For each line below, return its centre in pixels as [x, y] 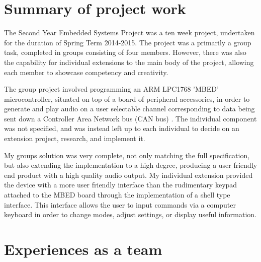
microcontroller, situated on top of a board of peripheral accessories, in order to [127, 99]
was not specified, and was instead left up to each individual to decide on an [122, 128]
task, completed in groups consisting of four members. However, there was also [125, 52]
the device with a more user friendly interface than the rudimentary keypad [121, 185]
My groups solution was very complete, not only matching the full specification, [127, 155]
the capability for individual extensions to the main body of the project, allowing [129, 62]
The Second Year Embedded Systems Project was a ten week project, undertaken [129, 32]
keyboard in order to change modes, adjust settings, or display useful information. [130, 214]
